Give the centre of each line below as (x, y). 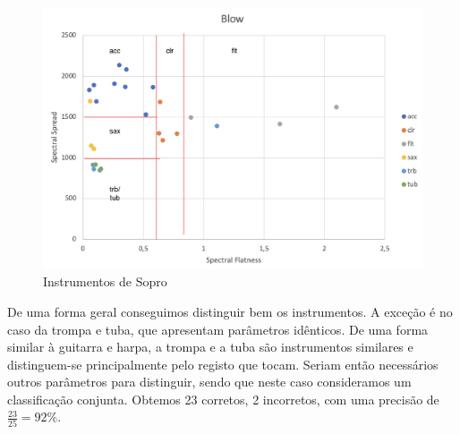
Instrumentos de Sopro (105, 281)
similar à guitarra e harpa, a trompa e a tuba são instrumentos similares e (210, 347)
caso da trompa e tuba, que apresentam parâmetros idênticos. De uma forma (218, 329)
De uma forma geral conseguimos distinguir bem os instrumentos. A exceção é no (230, 311)
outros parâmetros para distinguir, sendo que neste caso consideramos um (209, 382)
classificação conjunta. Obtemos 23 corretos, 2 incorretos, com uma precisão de (223, 399)
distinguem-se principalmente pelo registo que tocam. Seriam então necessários (223, 364)
